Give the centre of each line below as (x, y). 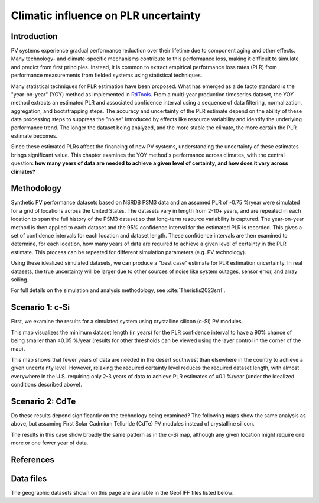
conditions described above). (47, 384)
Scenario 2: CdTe (43, 401)
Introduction (34, 36)
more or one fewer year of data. (50, 443)
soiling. (20, 279)
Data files (29, 478)
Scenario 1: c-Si (40, 307)
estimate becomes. (34, 135)
